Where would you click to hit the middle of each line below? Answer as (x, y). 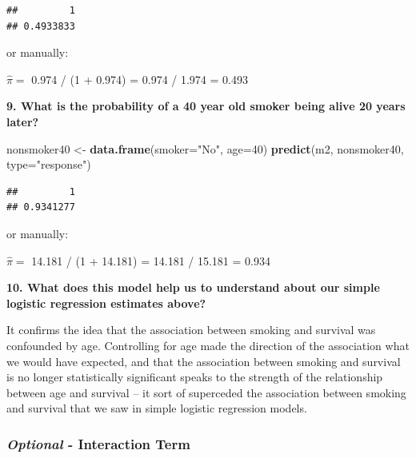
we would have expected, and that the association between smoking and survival (204, 361)
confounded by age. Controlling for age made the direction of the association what (208, 345)
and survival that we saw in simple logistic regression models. (157, 408)
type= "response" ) (49, 164)
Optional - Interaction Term (98, 443)
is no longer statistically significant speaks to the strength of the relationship (195, 377)
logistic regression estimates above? (106, 303)
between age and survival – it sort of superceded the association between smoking (206, 392)
